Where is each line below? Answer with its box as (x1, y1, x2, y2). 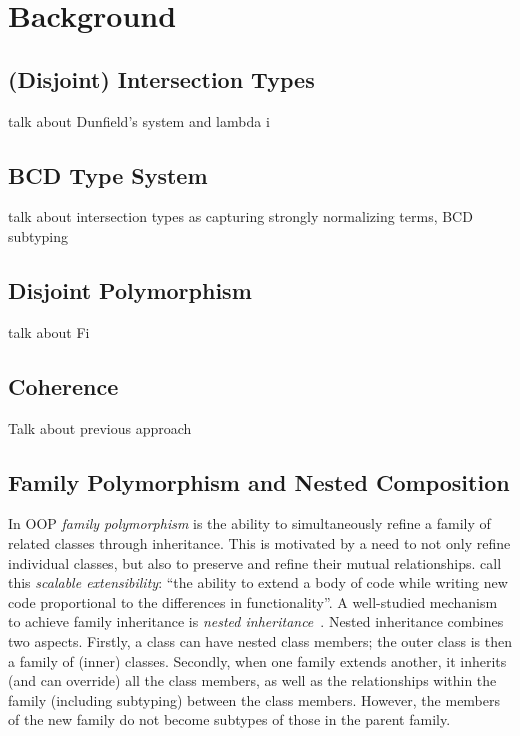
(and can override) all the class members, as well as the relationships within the (8, 670, 497, 691)
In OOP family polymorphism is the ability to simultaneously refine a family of (8, 513, 491, 534)
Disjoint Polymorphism (8, 274, 252, 305)
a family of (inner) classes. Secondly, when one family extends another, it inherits (8, 650, 507, 671)
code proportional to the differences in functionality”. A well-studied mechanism (8, 591, 498, 612)
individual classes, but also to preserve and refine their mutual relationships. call (8, 552, 502, 573)
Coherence (8, 370, 119, 401)
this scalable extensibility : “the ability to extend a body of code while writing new (8, 572, 508, 593)
